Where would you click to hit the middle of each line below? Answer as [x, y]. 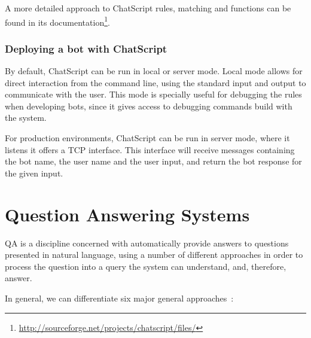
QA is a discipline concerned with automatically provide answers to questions [147, 243]
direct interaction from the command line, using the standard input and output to [155, 82]
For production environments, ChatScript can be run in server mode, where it [147, 138]
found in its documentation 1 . [57, 21]
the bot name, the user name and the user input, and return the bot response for [153, 161]
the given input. [34, 173]
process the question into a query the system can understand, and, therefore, [146, 266]
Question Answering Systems [127, 214]
